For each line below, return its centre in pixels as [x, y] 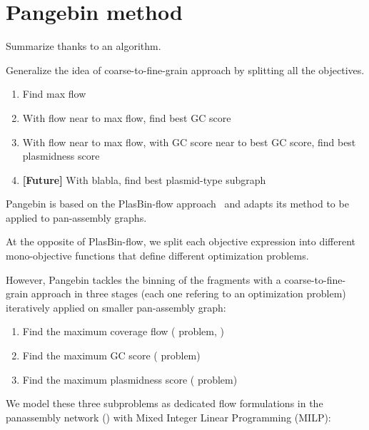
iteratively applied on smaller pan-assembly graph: [116, 307]
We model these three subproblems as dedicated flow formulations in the [165, 403]
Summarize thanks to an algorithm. [84, 46]
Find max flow [54, 94]
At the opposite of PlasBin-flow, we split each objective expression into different [181, 241]
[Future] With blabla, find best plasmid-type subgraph [144, 179]
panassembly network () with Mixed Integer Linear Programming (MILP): [168, 417]
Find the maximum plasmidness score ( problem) [130, 379]
